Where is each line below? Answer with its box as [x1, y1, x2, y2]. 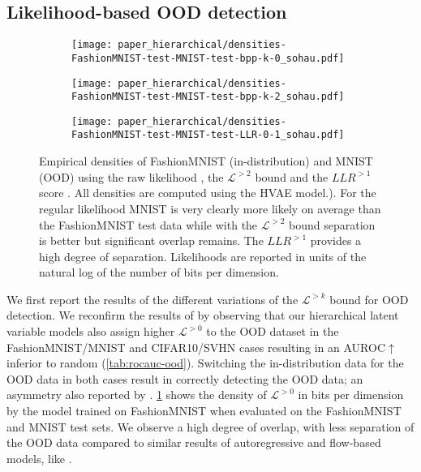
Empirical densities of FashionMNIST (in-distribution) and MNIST [39, 152, 373, 169]
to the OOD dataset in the [206, 323, 339, 340]
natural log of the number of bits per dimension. [39, 264, 279, 281]
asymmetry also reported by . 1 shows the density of [6, 386, 267, 403]
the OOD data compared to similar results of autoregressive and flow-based [6, 434, 381, 451]
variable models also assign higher [6, 323, 175, 340]
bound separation [289, 216, 376, 233]
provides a [310, 232, 362, 249]
